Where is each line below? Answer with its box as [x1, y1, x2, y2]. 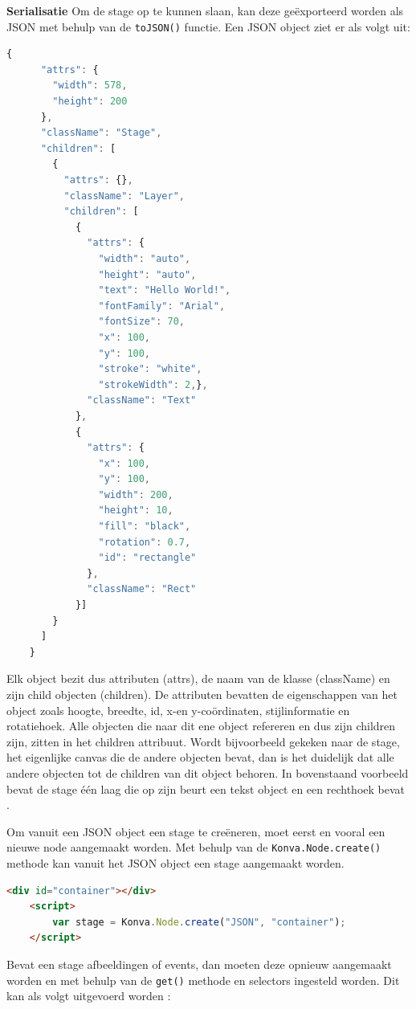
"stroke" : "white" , [98, 363, 202, 375]
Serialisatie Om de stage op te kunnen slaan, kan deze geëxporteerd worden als [6, 2, 404, 18]
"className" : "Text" [87, 394, 197, 406]
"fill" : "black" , [98, 521, 191, 533]
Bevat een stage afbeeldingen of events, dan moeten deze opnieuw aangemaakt [6, 955, 392, 972]
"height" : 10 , [98, 504, 173, 517]
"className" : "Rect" [87, 583, 197, 595]
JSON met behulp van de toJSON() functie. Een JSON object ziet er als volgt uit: [6, 18, 410, 35]
